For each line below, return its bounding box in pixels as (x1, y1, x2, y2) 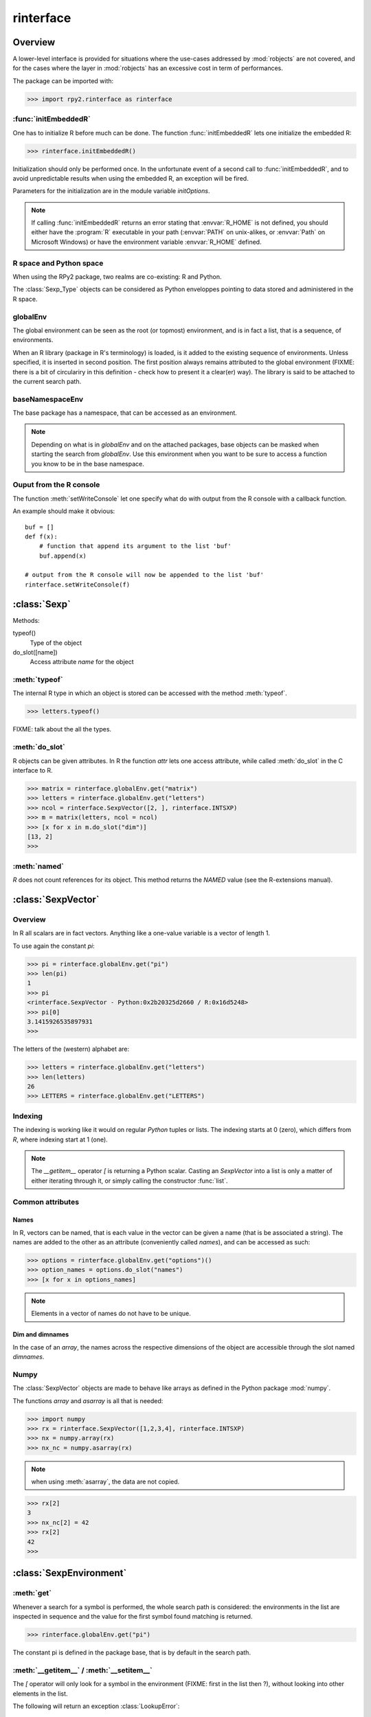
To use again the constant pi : (12, 942, 95, 950)
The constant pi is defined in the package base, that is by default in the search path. (12, 1648, 251, 1657)
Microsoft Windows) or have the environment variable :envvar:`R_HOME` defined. (31, 238, 262, 246)
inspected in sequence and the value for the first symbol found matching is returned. (12, 1613, 253, 1621)
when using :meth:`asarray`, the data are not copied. (31, 1477, 180, 1486)
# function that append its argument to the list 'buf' (38, 543, 232, 550)
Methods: (12, 616, 41, 624)
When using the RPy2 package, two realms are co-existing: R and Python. (12, 273, 222, 281)
